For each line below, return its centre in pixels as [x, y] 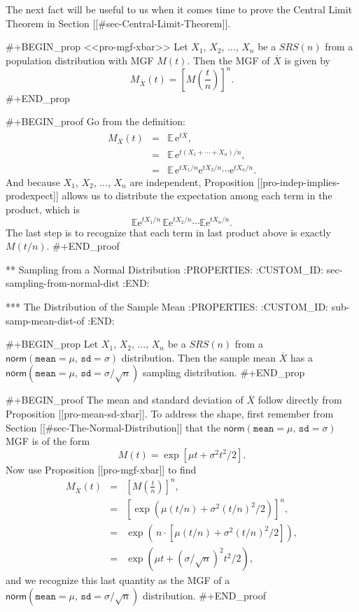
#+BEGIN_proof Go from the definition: [96, 121]
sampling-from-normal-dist [63, 283]
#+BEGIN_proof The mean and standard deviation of [125, 400]
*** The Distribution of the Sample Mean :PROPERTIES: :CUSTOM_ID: [167, 306]
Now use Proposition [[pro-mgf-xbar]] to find [101, 469]
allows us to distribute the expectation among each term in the [197, 195]
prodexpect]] [32, 195]
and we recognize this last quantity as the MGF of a [118, 580]
